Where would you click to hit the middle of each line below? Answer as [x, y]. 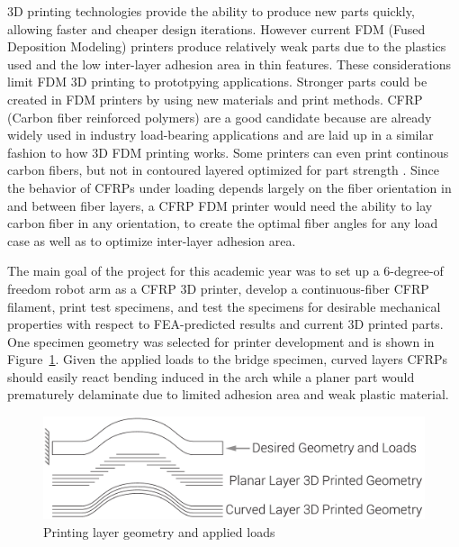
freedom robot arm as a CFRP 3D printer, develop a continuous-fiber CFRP [218, 288]
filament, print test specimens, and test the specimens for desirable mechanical [224, 306]
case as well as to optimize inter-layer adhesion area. [152, 240]
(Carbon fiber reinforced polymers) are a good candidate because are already [220, 117]
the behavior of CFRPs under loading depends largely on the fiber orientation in [229, 187]
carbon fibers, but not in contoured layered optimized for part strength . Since [223, 170]
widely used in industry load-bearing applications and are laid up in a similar [220, 135]
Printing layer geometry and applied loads [159, 531]
